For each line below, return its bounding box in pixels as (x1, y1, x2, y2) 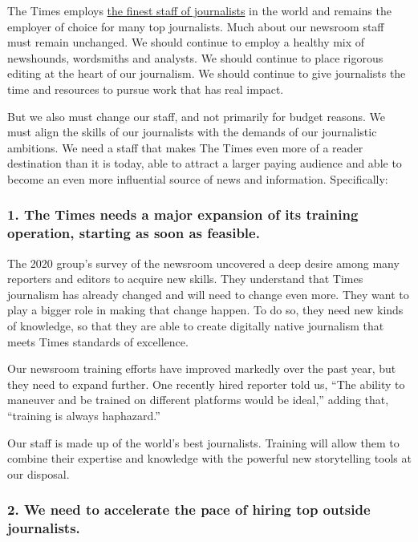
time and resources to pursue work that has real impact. (7, 80, 284, 97)
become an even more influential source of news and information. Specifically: (7, 170, 388, 187)
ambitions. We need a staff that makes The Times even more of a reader (7, 139, 363, 156)
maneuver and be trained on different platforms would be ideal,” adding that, (7, 391, 389, 408)
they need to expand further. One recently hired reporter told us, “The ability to (7, 375, 405, 392)
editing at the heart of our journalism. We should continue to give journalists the (7, 65, 406, 82)
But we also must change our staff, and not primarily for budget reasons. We (7, 107, 385, 124)
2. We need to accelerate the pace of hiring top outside (7, 500, 371, 520)
